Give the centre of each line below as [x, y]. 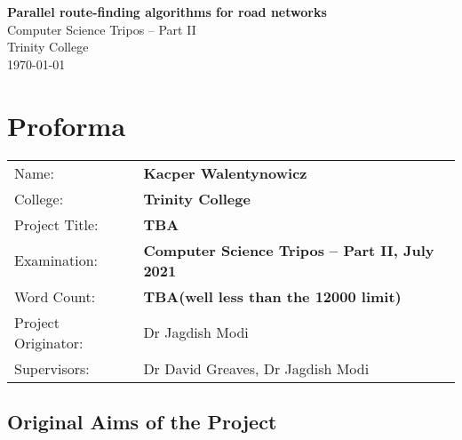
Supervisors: [52, 368]
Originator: [49, 342]
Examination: [56, 260]
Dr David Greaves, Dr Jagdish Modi [256, 368]
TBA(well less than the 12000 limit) [272, 296]
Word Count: [55, 296]
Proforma [67, 125]
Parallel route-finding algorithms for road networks [167, 12]
